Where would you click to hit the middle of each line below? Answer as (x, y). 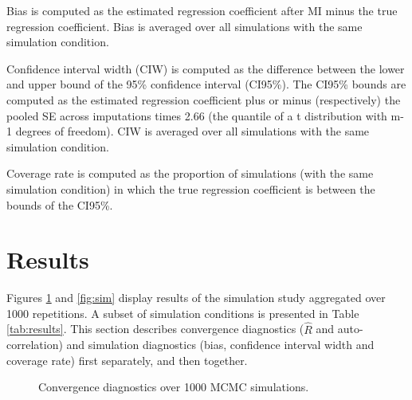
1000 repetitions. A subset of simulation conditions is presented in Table (183, 313)
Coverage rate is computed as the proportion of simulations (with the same (190, 173)
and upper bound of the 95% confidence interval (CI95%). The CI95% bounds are (206, 84)
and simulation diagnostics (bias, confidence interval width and (220, 345)
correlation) (35, 345)
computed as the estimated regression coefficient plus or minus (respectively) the (204, 99)
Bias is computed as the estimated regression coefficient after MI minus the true (202, 10)
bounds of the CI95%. (60, 204)
